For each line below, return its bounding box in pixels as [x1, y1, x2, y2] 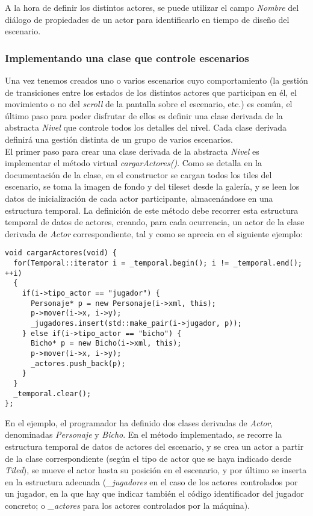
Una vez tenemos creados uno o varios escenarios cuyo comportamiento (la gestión [5, 74, 308, 86]
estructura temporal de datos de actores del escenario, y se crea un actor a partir [5, 440, 304, 452]
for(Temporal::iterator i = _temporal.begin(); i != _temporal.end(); [13, 258, 302, 267]
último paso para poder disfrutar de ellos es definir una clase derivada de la [5, 109, 283, 122]
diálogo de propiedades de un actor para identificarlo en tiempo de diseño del [5, 13, 290, 25]
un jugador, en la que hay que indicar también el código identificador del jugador [5, 487, 304, 500]
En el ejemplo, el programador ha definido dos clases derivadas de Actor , [5, 416, 273, 429]
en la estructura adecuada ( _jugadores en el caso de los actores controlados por [5, 475, 298, 488]
